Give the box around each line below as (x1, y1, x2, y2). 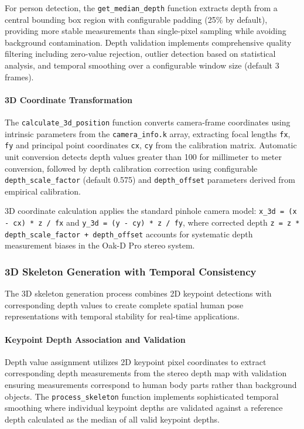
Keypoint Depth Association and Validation (5, 333, 186, 345)
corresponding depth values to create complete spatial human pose (5, 298, 244, 311)
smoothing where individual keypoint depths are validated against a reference (5, 401, 283, 414)
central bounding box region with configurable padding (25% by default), (5, 13, 268, 25)
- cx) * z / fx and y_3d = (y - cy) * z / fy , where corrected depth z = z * (5, 216, 300, 229)
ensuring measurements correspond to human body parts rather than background (5, 378, 297, 390)
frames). (5, 70, 34, 83)
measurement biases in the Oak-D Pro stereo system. (5, 239, 195, 251)
